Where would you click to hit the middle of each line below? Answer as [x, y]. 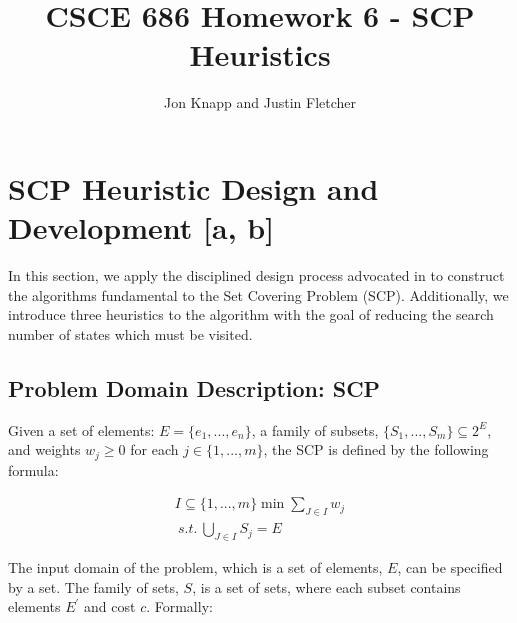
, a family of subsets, [315, 429]
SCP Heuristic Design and [193, 187]
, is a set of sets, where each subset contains [326, 586]
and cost [110, 606]
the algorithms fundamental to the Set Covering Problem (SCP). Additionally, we [258, 294]
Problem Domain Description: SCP [194, 387]
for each [154, 449]
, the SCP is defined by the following [376, 449]
